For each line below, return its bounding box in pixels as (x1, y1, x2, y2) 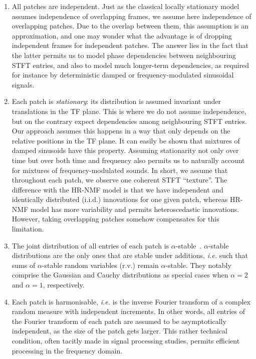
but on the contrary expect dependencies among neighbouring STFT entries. (12, 115, 247, 126)
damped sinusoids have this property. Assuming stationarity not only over (12, 145, 239, 155)
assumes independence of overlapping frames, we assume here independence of (12, 10, 251, 21)
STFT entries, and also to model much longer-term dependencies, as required (12, 59, 249, 70)
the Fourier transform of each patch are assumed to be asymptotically (12, 315, 226, 326)
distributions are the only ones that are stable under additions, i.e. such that (12, 250, 248, 260)
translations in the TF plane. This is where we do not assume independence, (12, 105, 246, 116)
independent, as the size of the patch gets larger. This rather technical (12, 325, 227, 336)
